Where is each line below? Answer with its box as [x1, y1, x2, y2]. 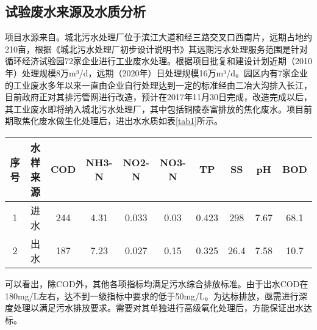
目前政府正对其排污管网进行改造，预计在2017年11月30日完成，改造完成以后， [5, 90, 312, 103]
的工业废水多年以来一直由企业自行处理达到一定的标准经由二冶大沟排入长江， [5, 78, 312, 91]
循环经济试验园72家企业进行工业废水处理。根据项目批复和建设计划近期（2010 [5, 54, 312, 67]
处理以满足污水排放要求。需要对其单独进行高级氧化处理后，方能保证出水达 [13, 301, 312, 314]
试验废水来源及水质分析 [5, 2, 146, 21]
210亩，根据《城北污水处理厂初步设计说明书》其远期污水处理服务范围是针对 [5, 42, 308, 55]
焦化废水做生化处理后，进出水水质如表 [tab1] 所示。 [21, 114, 223, 127]
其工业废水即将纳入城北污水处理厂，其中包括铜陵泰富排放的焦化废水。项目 [5, 102, 304, 115]
